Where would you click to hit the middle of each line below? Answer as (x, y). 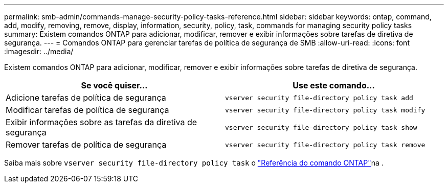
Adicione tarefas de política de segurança (86, 98)
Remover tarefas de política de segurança (86, 145)
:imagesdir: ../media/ (39, 51)
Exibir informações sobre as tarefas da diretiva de (102, 122)
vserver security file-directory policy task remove (325, 145)
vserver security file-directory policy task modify (325, 110)
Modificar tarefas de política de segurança (87, 110)
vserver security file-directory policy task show (321, 127)
